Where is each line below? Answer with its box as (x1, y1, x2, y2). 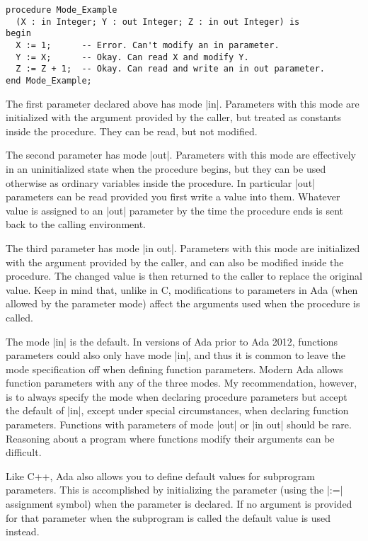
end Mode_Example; (6, 75, 92, 86)
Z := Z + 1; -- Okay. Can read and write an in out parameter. (16, 64, 326, 74)
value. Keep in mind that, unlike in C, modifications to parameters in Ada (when (6, 282, 358, 297)
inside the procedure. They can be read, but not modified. (6, 123, 258, 138)
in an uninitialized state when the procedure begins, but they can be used (6, 161, 326, 176)
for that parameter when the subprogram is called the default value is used (6, 510, 331, 525)
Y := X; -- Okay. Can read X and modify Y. (16, 52, 249, 62)
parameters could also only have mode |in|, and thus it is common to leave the (6, 348, 345, 363)
